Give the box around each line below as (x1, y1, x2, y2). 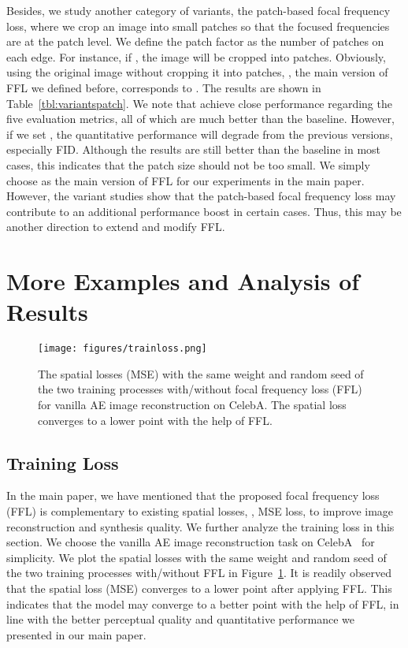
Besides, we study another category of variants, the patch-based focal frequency (6, 2, 391, 18)
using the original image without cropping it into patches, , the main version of (6, 64, 388, 80)
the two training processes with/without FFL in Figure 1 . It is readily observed (6, 564, 392, 581)
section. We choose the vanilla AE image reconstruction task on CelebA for (6, 534, 375, 550)
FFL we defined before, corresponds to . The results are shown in (6, 79, 321, 95)
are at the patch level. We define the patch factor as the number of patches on (6, 33, 384, 50)
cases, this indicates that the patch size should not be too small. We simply (6, 156, 370, 173)
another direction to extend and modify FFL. (6, 218, 225, 235)
